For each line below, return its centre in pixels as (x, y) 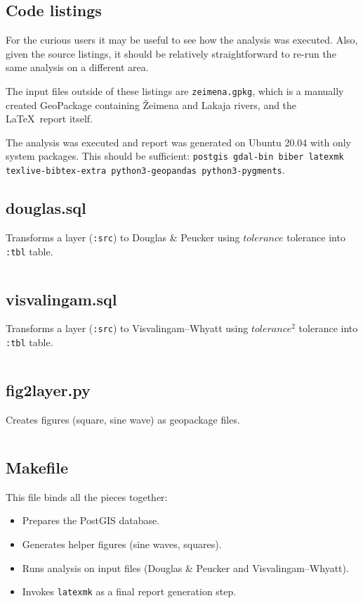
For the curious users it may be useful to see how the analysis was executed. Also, (182, 40)
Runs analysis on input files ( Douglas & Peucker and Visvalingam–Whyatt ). (185, 567)
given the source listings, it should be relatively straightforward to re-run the (171, 53)
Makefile (37, 467)
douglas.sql (46, 208)
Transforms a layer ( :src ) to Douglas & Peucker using (123, 237)
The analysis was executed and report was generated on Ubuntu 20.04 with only (178, 142)
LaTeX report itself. (49, 119)
